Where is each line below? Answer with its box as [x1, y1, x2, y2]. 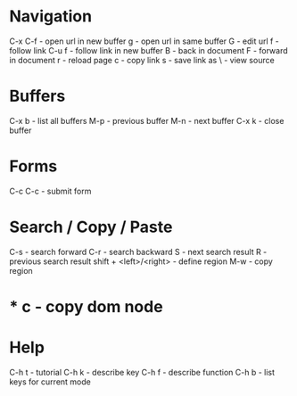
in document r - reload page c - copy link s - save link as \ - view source [9, 54, 275, 65]
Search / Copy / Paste [9, 217, 173, 237]
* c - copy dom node [9, 296, 163, 317]
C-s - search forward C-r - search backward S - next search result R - [9, 246, 268, 257]
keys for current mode [9, 376, 91, 387]
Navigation [9, 6, 92, 27]
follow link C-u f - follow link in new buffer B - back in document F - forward [9, 45, 288, 55]
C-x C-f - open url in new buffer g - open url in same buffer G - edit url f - [9, 36, 279, 46]
